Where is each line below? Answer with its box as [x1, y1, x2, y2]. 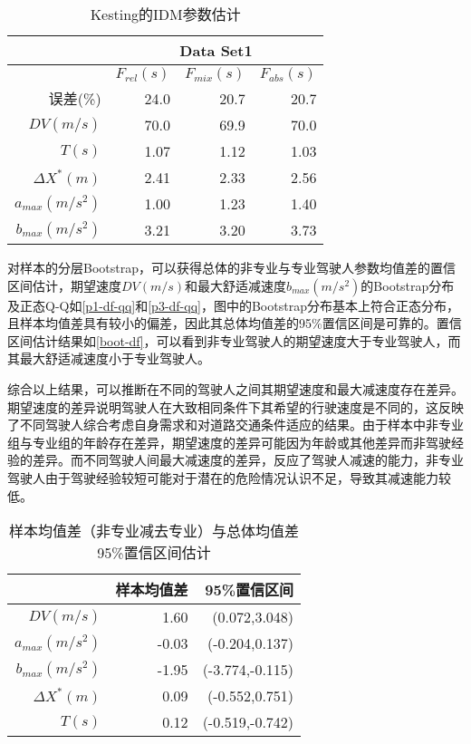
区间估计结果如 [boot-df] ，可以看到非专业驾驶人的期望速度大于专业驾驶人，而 [7, 331, 461, 350]
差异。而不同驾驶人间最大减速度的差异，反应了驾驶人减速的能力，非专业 [32, 450, 464, 469]
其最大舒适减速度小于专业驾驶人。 [7, 349, 210, 368]
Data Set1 [179, 40, 253, 61]
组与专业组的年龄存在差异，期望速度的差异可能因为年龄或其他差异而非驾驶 [7, 432, 451, 451]
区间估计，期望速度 [7, 275, 121, 295]
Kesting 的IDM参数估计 [90, 4, 241, 24]
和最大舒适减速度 [185, 275, 287, 295]
